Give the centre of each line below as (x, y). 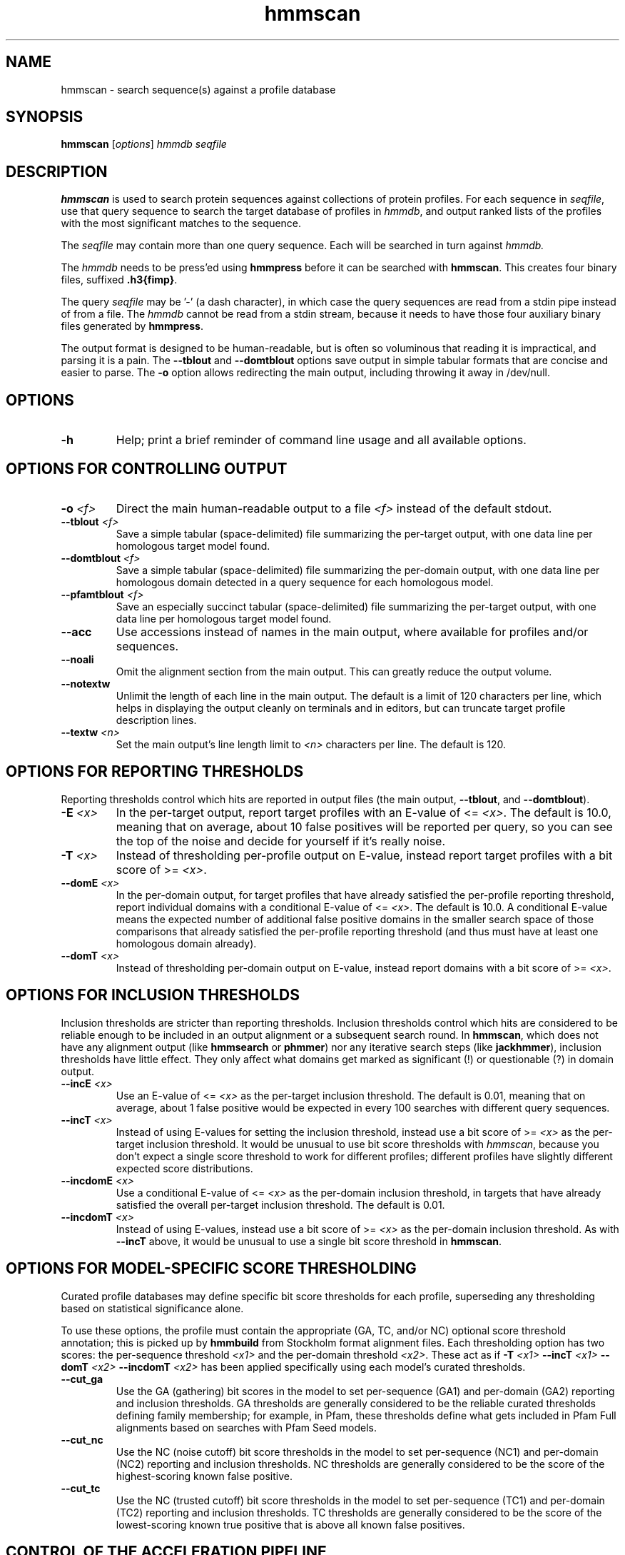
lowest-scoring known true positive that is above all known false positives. (290, 1524)
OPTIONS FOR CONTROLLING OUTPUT (147, 468)
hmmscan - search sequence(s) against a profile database (198, 89)
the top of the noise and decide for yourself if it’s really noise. (281, 841)
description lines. (156, 720)
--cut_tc (81, 1488)
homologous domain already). (186, 943)
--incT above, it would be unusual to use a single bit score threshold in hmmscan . (309, 1241)
